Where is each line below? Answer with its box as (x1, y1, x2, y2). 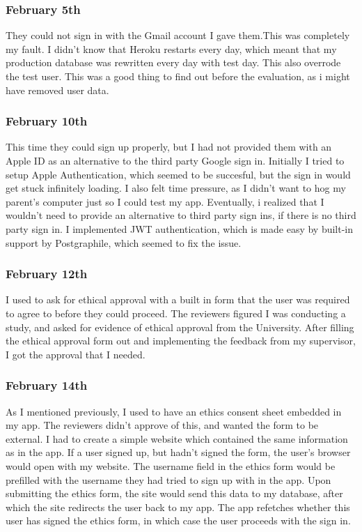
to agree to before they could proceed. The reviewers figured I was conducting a (6, 305, 346, 320)
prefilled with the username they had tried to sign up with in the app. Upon (6, 472, 331, 487)
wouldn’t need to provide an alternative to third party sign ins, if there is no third (6, 208, 356, 222)
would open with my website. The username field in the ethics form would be (6, 458, 336, 473)
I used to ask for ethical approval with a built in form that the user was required (6, 292, 350, 307)
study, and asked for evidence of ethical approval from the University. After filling (6, 319, 354, 334)
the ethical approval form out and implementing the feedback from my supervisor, (6, 333, 356, 348)
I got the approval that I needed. (6, 347, 145, 361)
